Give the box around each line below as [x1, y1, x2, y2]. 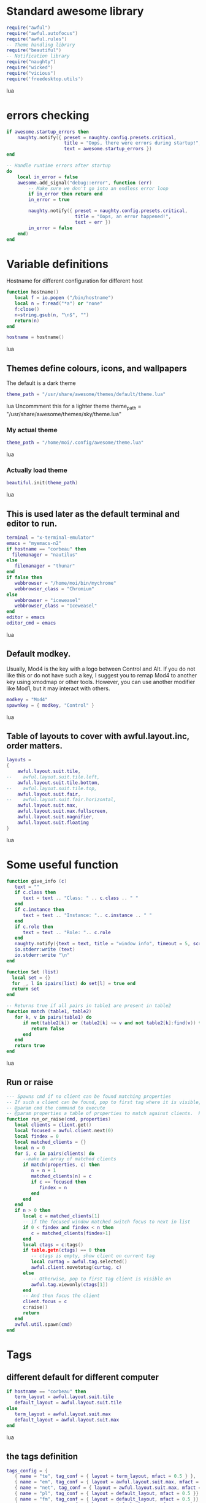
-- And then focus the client [22, 1293, 100, 1299]
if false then [6, 574, 43, 580]
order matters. [6, 740, 63, 751]
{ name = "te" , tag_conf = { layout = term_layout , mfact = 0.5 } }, [14, 1473, 196, 1480]
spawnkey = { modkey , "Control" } [6, 702, 95, 709]
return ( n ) [14, 318, 40, 324]
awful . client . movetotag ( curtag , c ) [31, 1265, 122, 1271]
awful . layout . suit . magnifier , [17, 814, 95, 820]
